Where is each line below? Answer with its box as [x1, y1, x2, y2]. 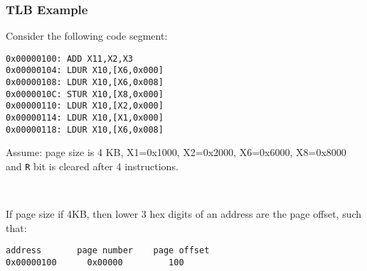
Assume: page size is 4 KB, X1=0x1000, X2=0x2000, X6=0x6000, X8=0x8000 [6, 145, 346, 160]
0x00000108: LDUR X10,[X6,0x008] [6, 77, 164, 88]
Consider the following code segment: [6, 28, 168, 43]
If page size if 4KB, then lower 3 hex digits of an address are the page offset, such [6, 206, 362, 221]
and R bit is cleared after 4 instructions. [6, 159, 179, 173]
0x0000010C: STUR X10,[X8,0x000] [6, 89, 164, 99]
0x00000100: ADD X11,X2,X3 [6, 53, 133, 64]
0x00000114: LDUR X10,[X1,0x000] [6, 113, 164, 123]
